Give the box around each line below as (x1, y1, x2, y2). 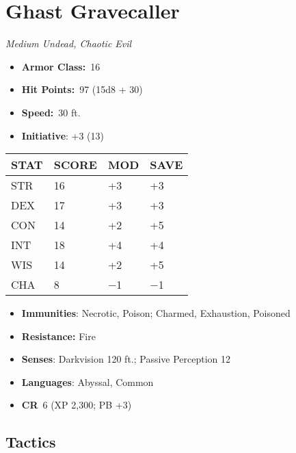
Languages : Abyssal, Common (21, 374, 154, 389)
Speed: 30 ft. (21, 105, 81, 119)
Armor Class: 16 (21, 59, 100, 73)
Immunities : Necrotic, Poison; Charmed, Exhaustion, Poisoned (21, 306, 291, 320)
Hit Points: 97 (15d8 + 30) (21, 82, 143, 96)
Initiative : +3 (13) (21, 128, 105, 142)
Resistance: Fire (21, 328, 96, 343)
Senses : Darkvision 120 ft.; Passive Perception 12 (21, 352, 231, 366)
